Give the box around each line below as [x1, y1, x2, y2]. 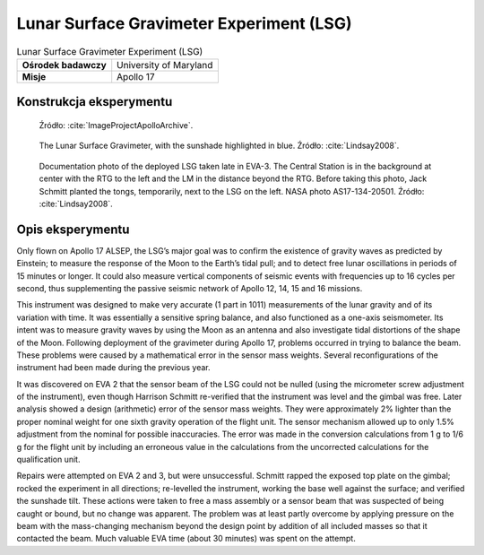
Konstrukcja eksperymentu [16, 94, 173, 109]
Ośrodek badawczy [22, 58, 107, 71]
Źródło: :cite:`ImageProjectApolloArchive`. [39, 119, 194, 130]
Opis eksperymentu [16, 221, 130, 237]
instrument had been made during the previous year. [16, 362, 211, 373]
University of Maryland [117, 58, 213, 71]
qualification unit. [16, 454, 81, 465]
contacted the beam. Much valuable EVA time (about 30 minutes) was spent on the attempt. [16, 533, 356, 544]
